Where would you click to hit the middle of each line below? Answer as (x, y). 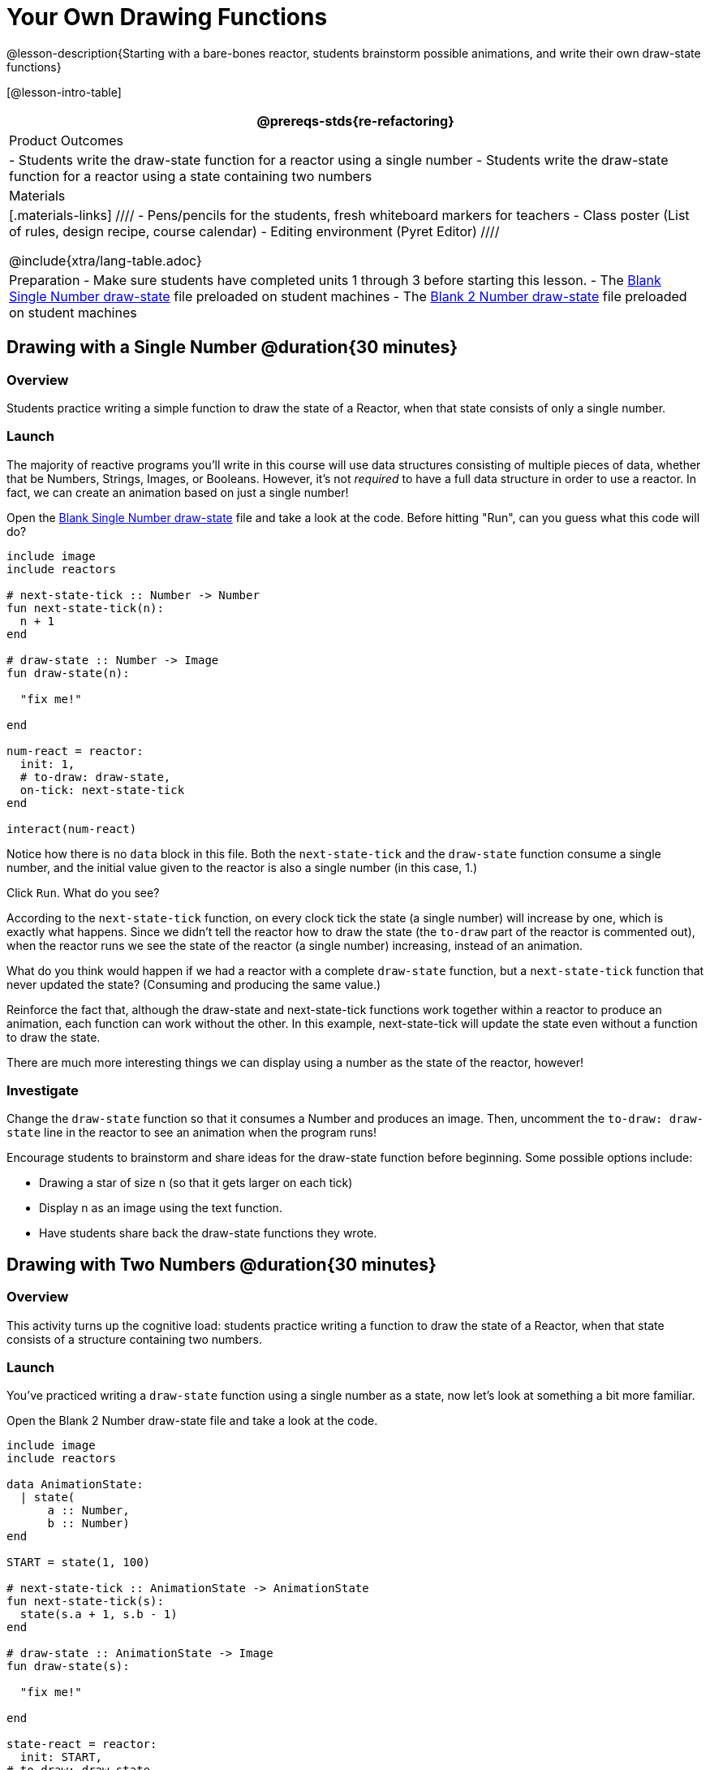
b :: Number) (88, 1524)
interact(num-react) (72, 829)
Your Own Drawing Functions (167, 17)
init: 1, (47, 764)
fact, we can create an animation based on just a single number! (178, 492)
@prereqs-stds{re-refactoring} (355, 121)
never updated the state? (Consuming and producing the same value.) (194, 984)
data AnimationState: (75, 1485)
